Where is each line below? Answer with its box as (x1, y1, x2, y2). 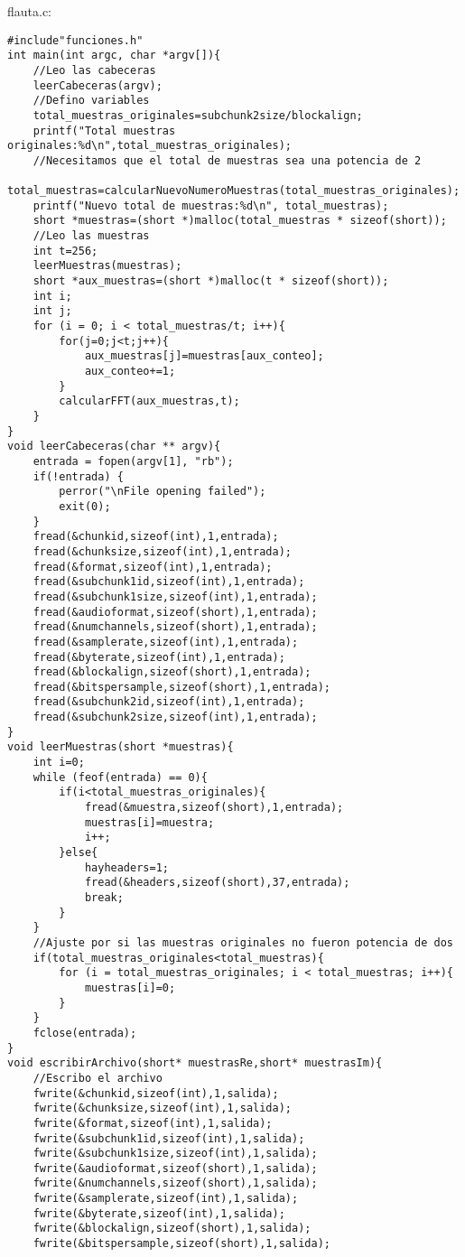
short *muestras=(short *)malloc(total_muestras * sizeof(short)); (33, 214, 447, 228)
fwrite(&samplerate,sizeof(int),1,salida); (33, 1192, 299, 1206)
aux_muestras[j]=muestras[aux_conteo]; (84, 349, 324, 363)
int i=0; (33, 756, 85, 769)
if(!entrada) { (33, 470, 124, 483)
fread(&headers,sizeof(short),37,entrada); (84, 876, 350, 889)
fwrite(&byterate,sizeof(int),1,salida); (33, 1206, 285, 1220)
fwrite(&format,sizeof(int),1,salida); (33, 1116, 273, 1130)
